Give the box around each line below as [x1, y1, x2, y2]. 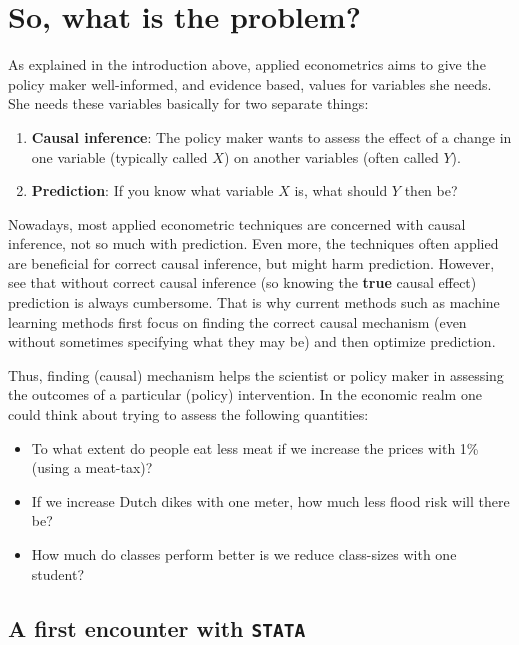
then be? [404, 180, 458, 201]
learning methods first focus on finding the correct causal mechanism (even [8, 311, 467, 332]
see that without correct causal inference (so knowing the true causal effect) [8, 272, 477, 293]
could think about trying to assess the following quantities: [8, 404, 369, 425]
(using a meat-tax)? [31, 457, 153, 478]
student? [31, 563, 84, 584]
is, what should [294, 180, 388, 201]
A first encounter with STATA [8, 612, 306, 643]
